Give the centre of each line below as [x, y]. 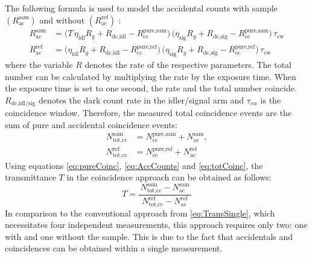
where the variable [39, 65]
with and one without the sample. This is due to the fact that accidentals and [149, 236]
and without [62, 20]
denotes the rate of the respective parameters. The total [188, 65]
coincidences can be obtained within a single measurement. [114, 248]
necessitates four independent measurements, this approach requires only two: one [156, 225]
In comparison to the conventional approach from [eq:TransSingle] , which [140, 213]
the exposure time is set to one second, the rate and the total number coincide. [151, 88]
